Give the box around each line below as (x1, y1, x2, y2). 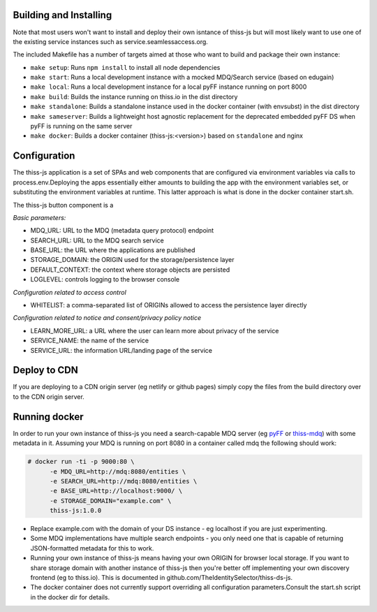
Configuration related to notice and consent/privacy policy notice (13, 314, 202, 322)
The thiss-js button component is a (13, 201, 114, 209)
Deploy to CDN (13, 364, 78, 377)
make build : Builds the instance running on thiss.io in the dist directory (30, 92, 238, 101)
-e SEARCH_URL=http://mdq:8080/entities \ (50, 477, 198, 485)
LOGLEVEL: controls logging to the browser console (30, 275, 180, 284)
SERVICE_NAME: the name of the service (30, 336, 149, 345)
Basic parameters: (13, 213, 66, 221)
